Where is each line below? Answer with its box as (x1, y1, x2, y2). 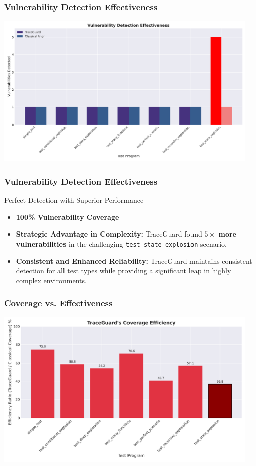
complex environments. (16, 275, 87, 285)
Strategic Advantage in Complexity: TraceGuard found (16, 228, 202, 239)
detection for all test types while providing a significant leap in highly (16, 265, 231, 276)
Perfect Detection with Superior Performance (4, 195, 144, 205)
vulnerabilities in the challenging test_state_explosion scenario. (16, 238, 227, 249)
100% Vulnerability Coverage (16, 211, 119, 222)
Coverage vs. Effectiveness (4, 297, 113, 309)
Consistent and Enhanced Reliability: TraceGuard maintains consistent (16, 255, 252, 266)
